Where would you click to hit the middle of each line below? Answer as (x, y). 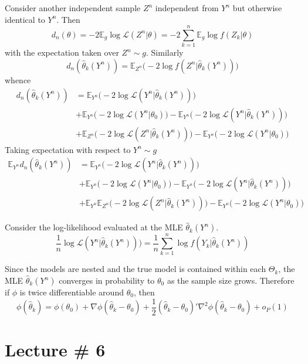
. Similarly (165, 52)
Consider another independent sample (73, 8)
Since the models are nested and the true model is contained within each (136, 269)
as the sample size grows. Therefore (231, 280)
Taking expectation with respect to (68, 149)
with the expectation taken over (62, 52)
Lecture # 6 (55, 350)
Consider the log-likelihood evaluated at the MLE (94, 227)
